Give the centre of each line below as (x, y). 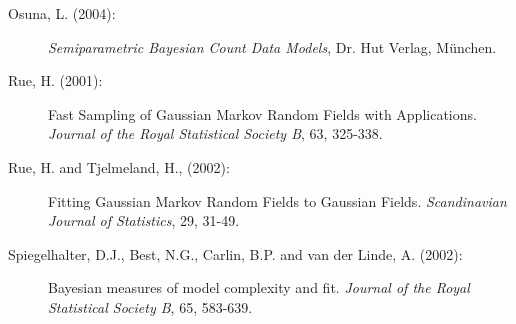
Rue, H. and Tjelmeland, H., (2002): (119, 166)
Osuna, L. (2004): (62, 13)
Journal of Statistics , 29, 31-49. (144, 220)
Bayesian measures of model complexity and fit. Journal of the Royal (259, 287)
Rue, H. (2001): (55, 80)
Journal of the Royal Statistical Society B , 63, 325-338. (215, 133)
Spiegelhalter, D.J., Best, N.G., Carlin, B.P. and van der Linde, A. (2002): (235, 253)
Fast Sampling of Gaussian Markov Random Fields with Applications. (262, 113)
